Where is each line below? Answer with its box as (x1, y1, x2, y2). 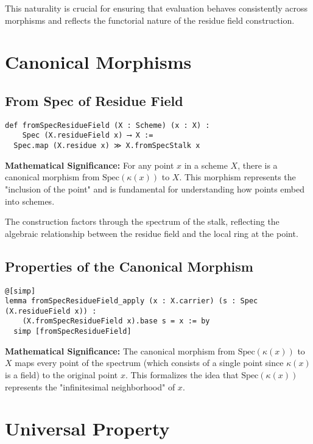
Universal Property (5, 416, 170, 441)
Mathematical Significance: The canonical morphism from (5, 344, 235, 357)
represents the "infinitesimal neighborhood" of (5, 380, 175, 393)
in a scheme (184, 158, 228, 171)
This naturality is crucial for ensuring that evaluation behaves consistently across (5, 2, 308, 14)
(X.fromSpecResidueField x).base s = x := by (22, 317, 210, 326)
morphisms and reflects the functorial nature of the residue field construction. (5, 13, 295, 26)
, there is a (237, 158, 278, 171)
